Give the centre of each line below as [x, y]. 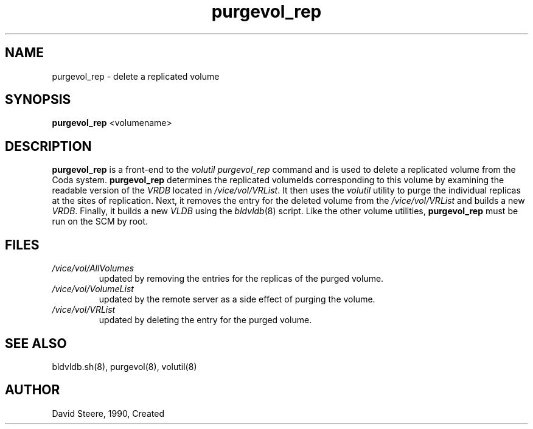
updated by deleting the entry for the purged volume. [205, 320]
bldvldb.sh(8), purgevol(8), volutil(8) [124, 366]
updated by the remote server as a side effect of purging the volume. [237, 299]
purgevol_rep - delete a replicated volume [136, 76]
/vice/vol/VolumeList [93, 289]
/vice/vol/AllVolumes [93, 268]
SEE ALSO [36, 343]
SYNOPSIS [38, 100]
